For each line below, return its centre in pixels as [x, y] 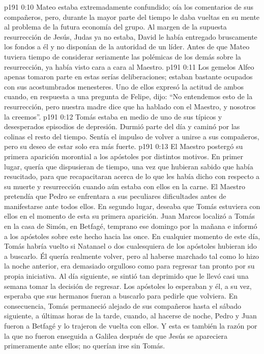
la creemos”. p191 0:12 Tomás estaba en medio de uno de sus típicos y [113, 116]
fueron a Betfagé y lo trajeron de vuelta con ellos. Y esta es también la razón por [131, 326]
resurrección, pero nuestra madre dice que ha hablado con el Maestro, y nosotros [130, 106]
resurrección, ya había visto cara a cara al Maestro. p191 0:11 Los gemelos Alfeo [129, 66]
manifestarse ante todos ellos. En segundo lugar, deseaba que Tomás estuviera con [132, 206]
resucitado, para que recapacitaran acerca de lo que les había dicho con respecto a [132, 176]
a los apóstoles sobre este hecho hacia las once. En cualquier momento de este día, [132, 236]
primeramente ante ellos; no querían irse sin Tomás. [85, 346]
